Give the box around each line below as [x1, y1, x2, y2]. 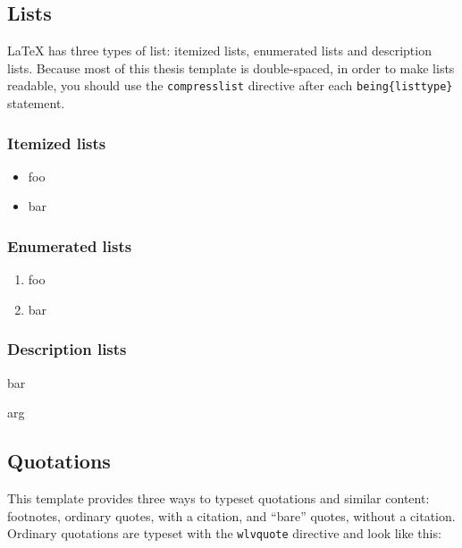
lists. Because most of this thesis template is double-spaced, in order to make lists [7, 58, 455, 77]
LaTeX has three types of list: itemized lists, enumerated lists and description [7, 41, 432, 60]
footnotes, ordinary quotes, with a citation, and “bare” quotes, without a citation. [7, 506, 456, 525]
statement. [7, 94, 65, 113]
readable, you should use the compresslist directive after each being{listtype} [7, 76, 453, 95]
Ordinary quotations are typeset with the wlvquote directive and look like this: [7, 524, 441, 543]
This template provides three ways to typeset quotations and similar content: [7, 489, 430, 508]
